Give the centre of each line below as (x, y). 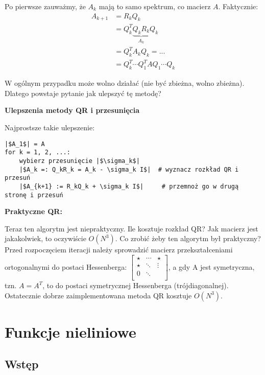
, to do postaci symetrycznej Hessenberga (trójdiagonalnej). (136, 285)
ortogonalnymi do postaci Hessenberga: (66, 266)
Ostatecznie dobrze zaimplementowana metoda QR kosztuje (98, 295)
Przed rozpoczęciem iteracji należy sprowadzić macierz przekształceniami (119, 250)
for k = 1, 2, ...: (38, 153)
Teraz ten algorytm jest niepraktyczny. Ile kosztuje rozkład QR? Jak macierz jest (131, 228)
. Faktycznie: (238, 6)
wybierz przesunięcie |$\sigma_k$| (79, 161)
